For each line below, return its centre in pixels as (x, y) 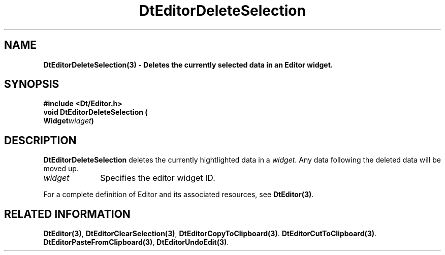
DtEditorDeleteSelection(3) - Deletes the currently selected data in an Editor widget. (188, 65)
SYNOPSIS (32, 84)
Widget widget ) (69, 121)
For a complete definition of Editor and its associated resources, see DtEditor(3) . (179, 195)
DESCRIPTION (40, 140)
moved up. (61, 169)
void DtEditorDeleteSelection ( (96, 112)
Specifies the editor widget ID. (158, 178)
